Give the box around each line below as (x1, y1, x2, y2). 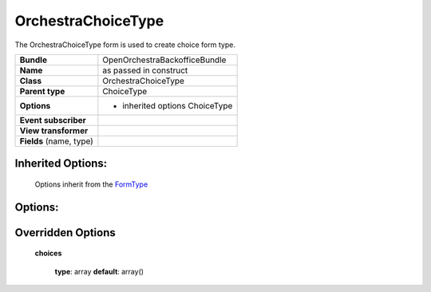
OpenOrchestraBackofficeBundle (102, 54, 227, 65)
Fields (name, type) (19, 136, 93, 147)
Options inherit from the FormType (34, 180, 148, 189)
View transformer (19, 124, 89, 136)
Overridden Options (14, 226, 116, 239)
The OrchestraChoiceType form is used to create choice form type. (14, 40, 235, 49)
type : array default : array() (54, 266, 144, 276)
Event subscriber (19, 114, 87, 125)
